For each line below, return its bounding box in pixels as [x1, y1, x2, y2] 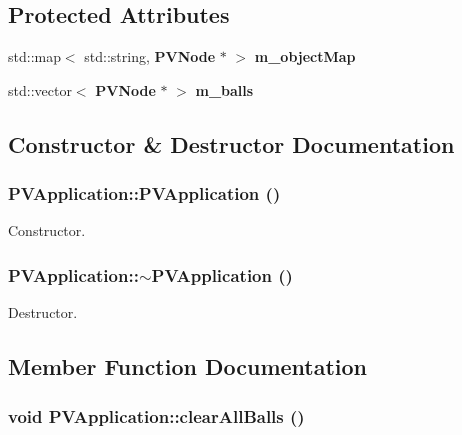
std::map [8, 46, 61, 67]
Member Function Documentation [8, 351, 368, 382]
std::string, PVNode [84, 46, 216, 67]
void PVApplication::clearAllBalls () [8, 403, 305, 428]
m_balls [195, 79, 254, 100]
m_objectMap [254, 46, 356, 67]
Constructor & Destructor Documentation [8, 128, 455, 159]
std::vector [8, 79, 72, 100]
